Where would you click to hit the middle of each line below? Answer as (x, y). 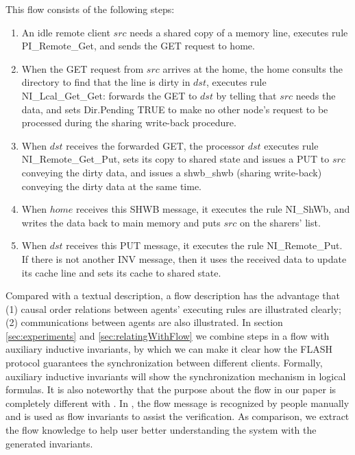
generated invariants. (49, 443)
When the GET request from (83, 68)
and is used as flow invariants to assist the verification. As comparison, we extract (177, 416)
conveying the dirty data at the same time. (112, 186)
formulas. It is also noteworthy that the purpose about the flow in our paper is (171, 389)
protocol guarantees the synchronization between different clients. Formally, (164, 363)
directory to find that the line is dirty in (106, 82)
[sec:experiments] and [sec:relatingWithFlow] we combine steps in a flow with (168, 335)
